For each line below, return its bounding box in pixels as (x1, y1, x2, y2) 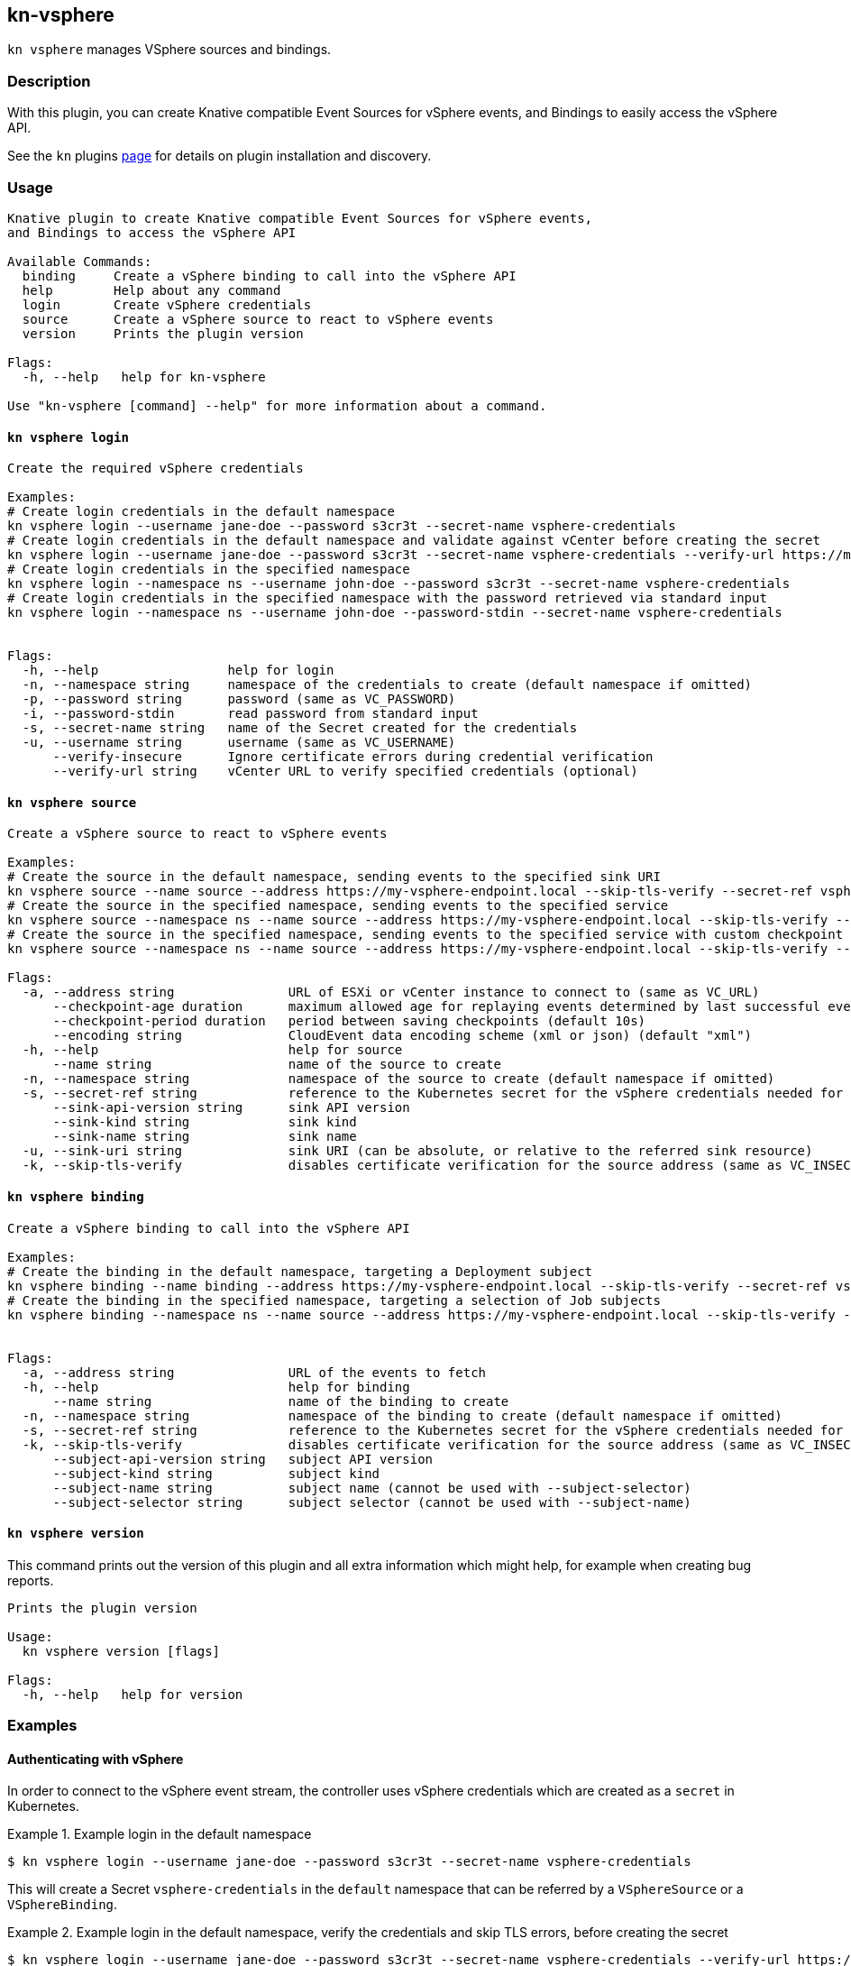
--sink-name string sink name (52, 1129, 357, 1144)
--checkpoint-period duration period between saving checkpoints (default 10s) (52, 1014, 646, 1029)
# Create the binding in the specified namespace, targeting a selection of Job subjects (7, 1292, 661, 1308)
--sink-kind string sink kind (52, 1115, 357, 1130)
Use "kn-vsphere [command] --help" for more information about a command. (7, 398, 547, 413)
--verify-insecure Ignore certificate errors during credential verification (52, 749, 654, 765)
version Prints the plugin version (22, 326, 304, 341)
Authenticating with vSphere (7, 1750, 184, 1767)
